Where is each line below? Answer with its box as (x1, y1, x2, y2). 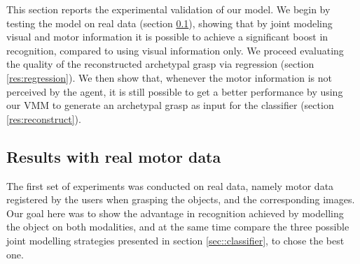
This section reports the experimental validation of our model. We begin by (6, 2, 331, 16)
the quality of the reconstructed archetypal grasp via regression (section (6, 57, 314, 71)
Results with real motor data (6, 145, 221, 167)
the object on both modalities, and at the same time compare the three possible (6, 219, 349, 234)
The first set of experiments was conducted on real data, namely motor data (6, 178, 334, 193)
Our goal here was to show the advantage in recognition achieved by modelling (6, 205, 344, 220)
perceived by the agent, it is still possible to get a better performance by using (6, 84, 343, 98)
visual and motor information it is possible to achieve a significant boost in (6, 29, 328, 44)
